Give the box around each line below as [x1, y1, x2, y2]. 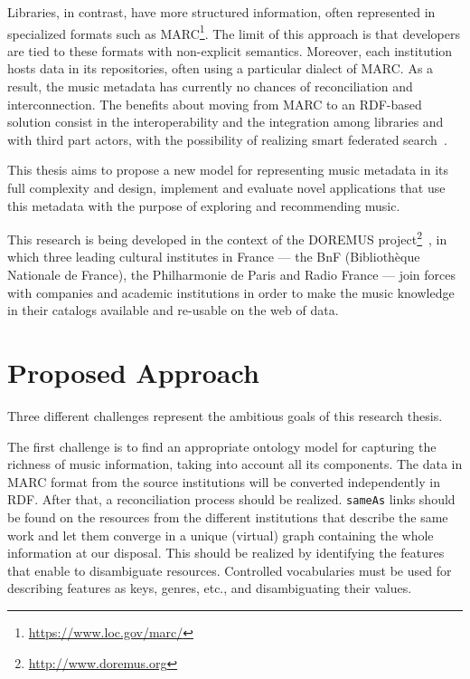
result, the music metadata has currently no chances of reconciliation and [7, 77, 413, 96]
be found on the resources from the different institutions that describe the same [7, 507, 448, 526]
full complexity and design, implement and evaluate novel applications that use [7, 178, 446, 196]
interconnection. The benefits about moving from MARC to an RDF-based [7, 94, 422, 113]
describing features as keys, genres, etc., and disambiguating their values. [7, 579, 412, 598]
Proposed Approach [7, 354, 259, 390]
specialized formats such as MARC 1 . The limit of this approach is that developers [7, 21, 460, 43]
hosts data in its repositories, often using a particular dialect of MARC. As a [7, 59, 434, 78]
